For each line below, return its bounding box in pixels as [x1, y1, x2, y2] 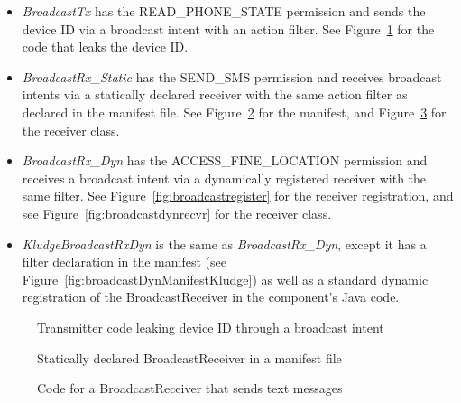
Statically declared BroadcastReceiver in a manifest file [37, 348, 342, 367]
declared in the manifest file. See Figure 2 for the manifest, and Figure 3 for [22, 102, 447, 121]
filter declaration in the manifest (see [22, 252, 226, 271]
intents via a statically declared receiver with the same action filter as [22, 85, 408, 104]
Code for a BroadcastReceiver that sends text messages [37, 379, 343, 398]
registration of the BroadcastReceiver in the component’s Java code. [22, 287, 400, 306]
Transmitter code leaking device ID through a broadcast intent [37, 317, 384, 336]
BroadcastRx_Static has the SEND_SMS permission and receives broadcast [22, 67, 442, 86]
